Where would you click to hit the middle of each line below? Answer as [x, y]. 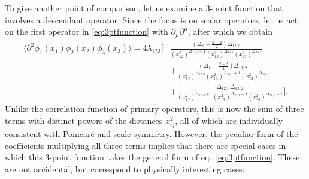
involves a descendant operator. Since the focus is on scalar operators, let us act [152, 19]
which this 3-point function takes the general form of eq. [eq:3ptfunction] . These [152, 157]
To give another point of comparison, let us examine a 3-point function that [144, 8]
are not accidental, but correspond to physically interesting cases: [125, 169]
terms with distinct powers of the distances [84, 120]
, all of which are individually [229, 120]
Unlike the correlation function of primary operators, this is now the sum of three [154, 109]
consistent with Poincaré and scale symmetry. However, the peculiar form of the [152, 134]
